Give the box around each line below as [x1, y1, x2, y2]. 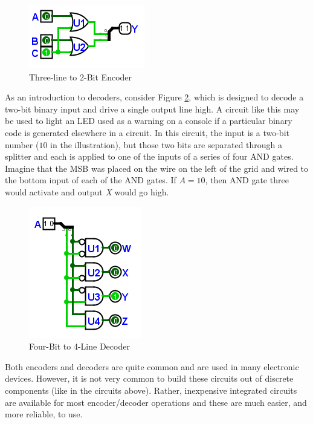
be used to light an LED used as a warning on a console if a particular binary [5, 114, 292, 127]
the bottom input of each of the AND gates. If [5, 174, 176, 186]
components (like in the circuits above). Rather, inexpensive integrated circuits [5, 383, 297, 396]
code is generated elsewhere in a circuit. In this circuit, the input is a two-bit [5, 126, 289, 139]
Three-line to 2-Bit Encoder [29, 70, 132, 83]
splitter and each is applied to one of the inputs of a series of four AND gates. [5, 150, 294, 163]
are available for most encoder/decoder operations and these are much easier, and [5, 396, 307, 408]
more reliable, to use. [5, 408, 83, 420]
